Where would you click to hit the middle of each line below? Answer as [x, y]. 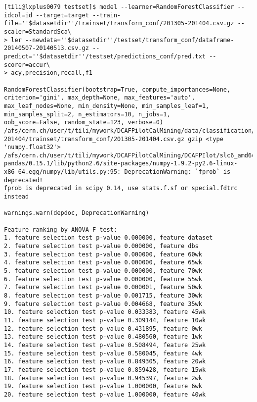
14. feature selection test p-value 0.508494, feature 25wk [105, 345]
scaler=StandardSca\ [38, 31]
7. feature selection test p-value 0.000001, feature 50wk [103, 287]
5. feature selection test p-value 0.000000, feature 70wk [103, 271]
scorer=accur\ [27, 65]
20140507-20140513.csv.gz [46, 48]
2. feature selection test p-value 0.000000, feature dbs [101, 246]
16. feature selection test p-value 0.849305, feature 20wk [105, 362]
